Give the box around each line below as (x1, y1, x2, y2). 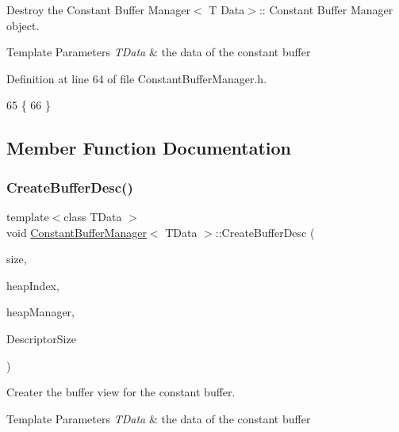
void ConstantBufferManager (6, 224, 147, 240)
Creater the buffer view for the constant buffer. (6, 384, 236, 400)
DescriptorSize (6, 330, 76, 346)
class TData (63, 208, 122, 224)
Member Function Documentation (6, 136, 292, 160)
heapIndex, (6, 277, 59, 293)
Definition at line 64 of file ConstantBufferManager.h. (6, 70, 267, 86)
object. (6, 17, 40, 33)
